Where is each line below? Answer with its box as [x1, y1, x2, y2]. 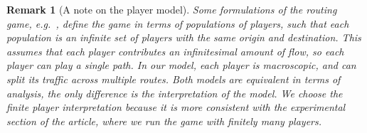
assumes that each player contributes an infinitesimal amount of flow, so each [6, 43, 344, 58]
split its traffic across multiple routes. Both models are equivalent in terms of [6, 71, 341, 86]
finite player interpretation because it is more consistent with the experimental [6, 100, 346, 115]
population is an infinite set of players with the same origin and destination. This [6, 30, 361, 45]
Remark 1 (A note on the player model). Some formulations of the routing [6, 2, 337, 16]
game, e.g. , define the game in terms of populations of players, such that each [6, 16, 349, 31]
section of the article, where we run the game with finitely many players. [6, 113, 322, 128]
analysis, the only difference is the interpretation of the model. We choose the [6, 85, 343, 100]
